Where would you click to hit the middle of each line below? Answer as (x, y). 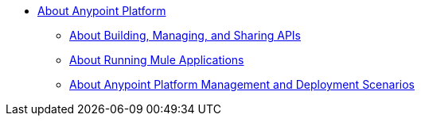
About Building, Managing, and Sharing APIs (185, 35)
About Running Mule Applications (157, 60)
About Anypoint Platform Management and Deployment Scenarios (242, 84)
